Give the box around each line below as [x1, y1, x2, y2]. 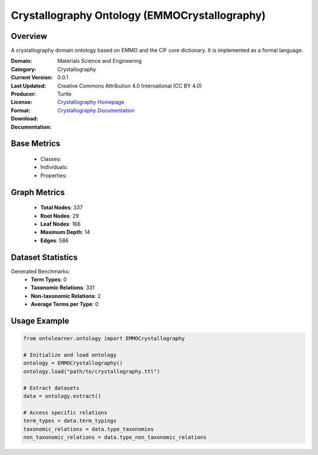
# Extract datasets [23, 384, 79, 391]
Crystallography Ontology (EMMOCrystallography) [11, 9, 266, 22]
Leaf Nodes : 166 [40, 220, 81, 227]
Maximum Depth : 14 [40, 229, 91, 236]
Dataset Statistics [11, 252, 78, 262]
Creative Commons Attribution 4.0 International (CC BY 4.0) [57, 82, 203, 89]
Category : [11, 65, 37, 73]
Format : [11, 106, 31, 114]
